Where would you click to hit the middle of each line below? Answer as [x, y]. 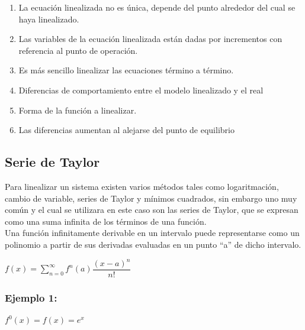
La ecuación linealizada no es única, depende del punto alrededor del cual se [157, 7]
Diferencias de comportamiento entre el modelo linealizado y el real [141, 90]
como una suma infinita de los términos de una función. [106, 221]
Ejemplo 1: [31, 297]
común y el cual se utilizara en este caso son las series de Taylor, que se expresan [152, 210]
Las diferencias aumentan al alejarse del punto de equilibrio [126, 130]
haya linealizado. [49, 19]
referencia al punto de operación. [78, 50]
